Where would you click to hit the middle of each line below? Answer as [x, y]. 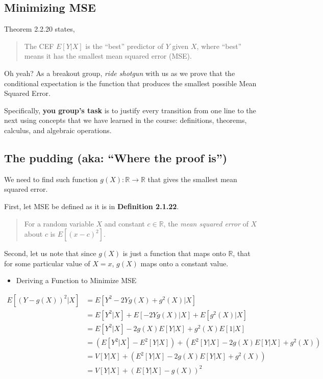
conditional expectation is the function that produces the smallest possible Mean [130, 83]
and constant [125, 223]
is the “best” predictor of [124, 46]
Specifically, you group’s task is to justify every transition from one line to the [130, 110]
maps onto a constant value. [184, 263]
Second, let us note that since [50, 253]
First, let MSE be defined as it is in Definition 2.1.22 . [92, 206]
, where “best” [219, 46]
